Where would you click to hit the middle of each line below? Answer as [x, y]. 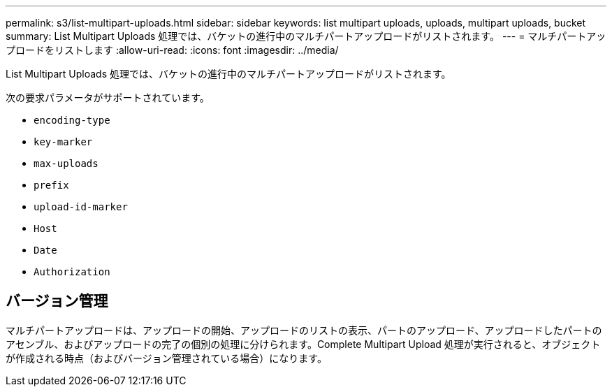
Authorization [72, 272]
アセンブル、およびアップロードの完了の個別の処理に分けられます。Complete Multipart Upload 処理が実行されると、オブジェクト [303, 344]
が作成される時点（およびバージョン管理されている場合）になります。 [166, 358]
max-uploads [66, 164]
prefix [51, 185]
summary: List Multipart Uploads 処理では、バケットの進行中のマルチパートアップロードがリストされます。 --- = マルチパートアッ [306, 36]
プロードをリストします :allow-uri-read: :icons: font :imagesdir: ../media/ [172, 50]
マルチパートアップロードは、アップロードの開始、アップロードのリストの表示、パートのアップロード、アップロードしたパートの [304, 330]
